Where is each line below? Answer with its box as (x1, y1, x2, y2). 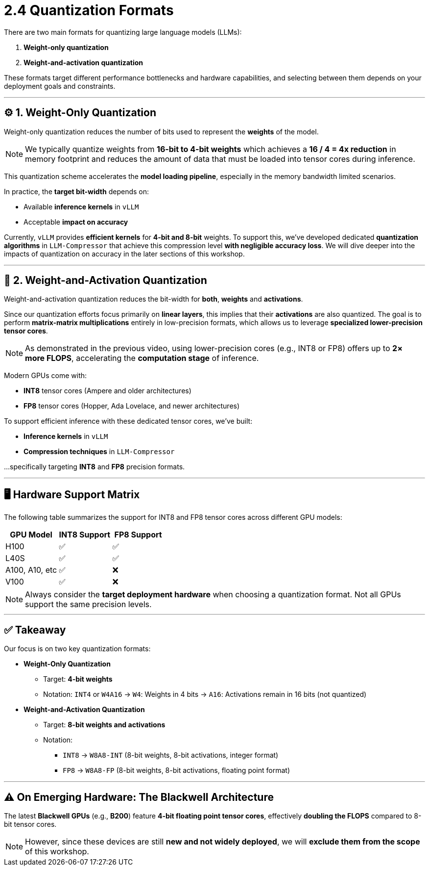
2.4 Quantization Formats (4, 2, 174, 19)
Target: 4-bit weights (43, 675, 113, 684)
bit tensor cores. (4, 819, 57, 828)
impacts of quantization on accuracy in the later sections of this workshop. (4, 249, 245, 258)
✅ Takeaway (4, 623, 66, 636)
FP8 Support (114, 530, 162, 540)
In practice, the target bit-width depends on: (4, 187, 149, 196)
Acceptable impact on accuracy (24, 217, 128, 226)
